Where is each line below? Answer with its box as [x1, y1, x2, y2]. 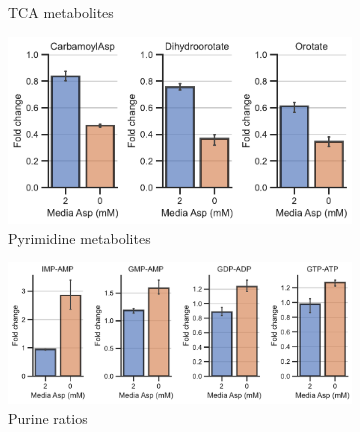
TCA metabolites [8, 2, 114, 22]
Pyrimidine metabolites [8, 227, 151, 248]
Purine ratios [8, 408, 88, 428]
